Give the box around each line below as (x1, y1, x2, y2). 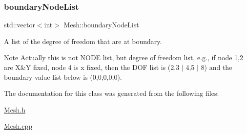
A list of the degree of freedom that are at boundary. (4, 36, 162, 46)
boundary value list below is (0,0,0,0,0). (4, 71, 122, 82)
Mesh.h (4, 104, 26, 114)
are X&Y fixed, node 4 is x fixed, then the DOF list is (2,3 (4, 62, 180, 72)
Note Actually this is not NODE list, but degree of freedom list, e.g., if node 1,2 (4, 52, 244, 63)
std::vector (4, 20, 35, 30)
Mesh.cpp (4, 121, 33, 131)
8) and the (201, 62, 232, 72)
